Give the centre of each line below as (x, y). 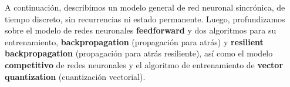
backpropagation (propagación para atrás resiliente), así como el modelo (139, 53)
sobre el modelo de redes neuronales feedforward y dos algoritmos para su (141, 30)
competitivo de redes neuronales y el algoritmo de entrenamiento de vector (144, 64)
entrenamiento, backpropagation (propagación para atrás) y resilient (134, 41)
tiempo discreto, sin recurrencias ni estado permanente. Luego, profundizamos (145, 19)
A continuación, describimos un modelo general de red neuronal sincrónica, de (145, 7)
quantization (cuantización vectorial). (75, 76)
